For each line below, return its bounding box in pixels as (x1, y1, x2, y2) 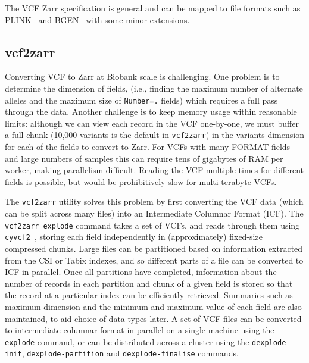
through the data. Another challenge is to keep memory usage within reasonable (5, 105, 297, 118)
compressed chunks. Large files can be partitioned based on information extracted (5, 242, 303, 255)
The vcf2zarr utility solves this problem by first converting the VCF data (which (5, 195, 304, 208)
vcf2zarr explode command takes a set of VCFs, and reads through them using (5, 218, 300, 231)
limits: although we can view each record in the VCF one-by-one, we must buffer (5, 117, 299, 129)
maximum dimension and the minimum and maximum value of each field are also (5, 300, 302, 312)
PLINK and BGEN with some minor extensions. (5, 13, 190, 26)
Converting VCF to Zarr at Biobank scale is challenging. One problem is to (5, 70, 280, 83)
